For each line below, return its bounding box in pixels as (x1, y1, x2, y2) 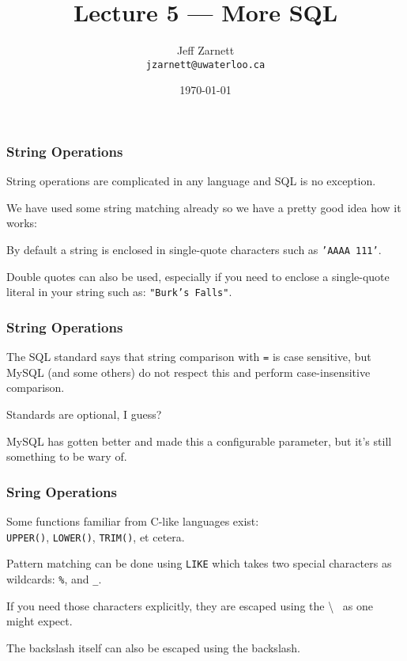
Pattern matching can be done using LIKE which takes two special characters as (6, 555, 392, 572)
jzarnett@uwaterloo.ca (145, 59, 266, 70)
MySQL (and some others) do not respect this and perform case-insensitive (6, 363, 371, 380)
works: (6, 215, 38, 231)
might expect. (6, 613, 73, 629)
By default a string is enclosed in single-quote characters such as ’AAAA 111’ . (6, 241, 382, 258)
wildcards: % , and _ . (6, 570, 102, 587)
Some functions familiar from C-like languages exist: (6, 513, 259, 530)
